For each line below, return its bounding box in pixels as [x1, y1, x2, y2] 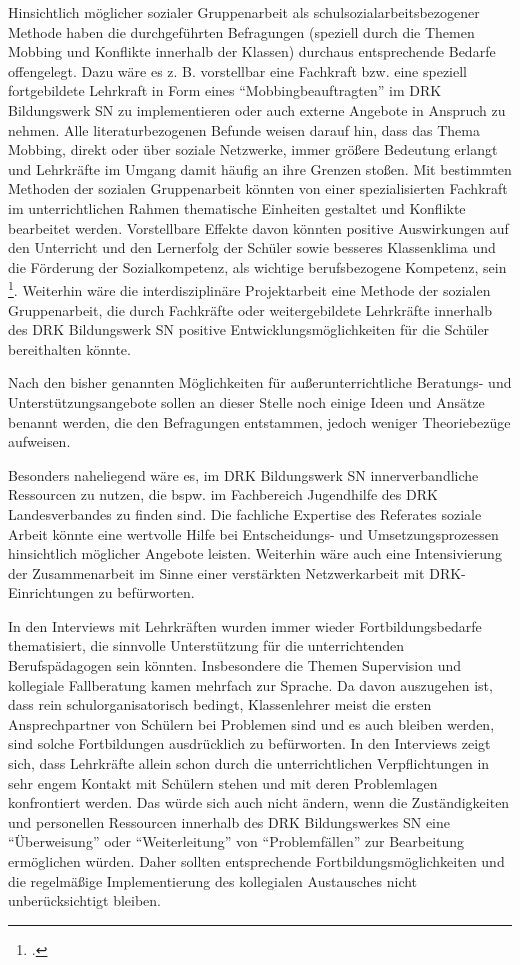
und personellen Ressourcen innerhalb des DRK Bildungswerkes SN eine [8, 811, 451, 832]
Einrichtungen [8, 582, 94, 603]
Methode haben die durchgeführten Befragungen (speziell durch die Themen [8, 21, 475, 42]
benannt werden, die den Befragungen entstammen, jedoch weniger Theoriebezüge [8, 411, 511, 432]
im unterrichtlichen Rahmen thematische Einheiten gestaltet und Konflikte [8, 197, 466, 218]
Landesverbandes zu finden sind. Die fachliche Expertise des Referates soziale [8, 503, 482, 524]
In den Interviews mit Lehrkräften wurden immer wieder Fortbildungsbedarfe [8, 615, 482, 636]
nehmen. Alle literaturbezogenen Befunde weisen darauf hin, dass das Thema [8, 119, 480, 140]
